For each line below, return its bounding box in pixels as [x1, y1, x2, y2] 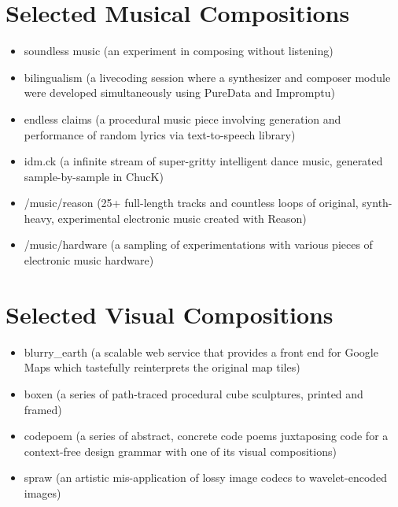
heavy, [24, 209, 54, 226]
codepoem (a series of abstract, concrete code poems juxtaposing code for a [24, 427, 389, 444]
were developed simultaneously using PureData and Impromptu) [24, 84, 335, 101]
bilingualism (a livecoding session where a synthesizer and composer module [24, 68, 391, 85]
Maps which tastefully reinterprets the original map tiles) [24, 359, 300, 376]
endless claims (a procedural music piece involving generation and [24, 110, 341, 127]
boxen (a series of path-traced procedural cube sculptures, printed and [24, 385, 363, 402]
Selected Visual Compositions [6, 298, 334, 330]
